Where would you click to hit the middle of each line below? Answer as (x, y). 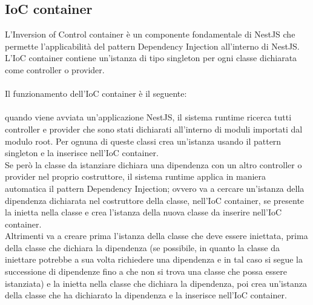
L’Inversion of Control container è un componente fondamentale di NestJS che (150, 34)
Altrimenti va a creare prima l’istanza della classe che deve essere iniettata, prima (156, 236)
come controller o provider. (55, 69)
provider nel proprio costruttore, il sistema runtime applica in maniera (136, 176)
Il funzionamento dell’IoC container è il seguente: (96, 93)
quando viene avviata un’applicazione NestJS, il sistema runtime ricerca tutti (148, 117)
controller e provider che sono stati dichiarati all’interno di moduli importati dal (154, 129)
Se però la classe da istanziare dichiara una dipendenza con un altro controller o (153, 164)
